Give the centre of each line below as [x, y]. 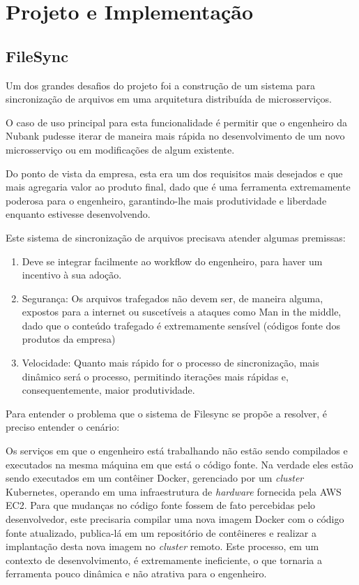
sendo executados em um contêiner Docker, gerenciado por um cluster [155, 478]
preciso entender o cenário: [63, 427]
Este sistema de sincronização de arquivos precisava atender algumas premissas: [176, 237]
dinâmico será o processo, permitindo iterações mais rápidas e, [155, 376]
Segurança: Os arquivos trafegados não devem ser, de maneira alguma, [173, 298]
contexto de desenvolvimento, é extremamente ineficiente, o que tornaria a [164, 560]
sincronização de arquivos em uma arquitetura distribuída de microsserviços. [169, 99]
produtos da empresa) [69, 339]
